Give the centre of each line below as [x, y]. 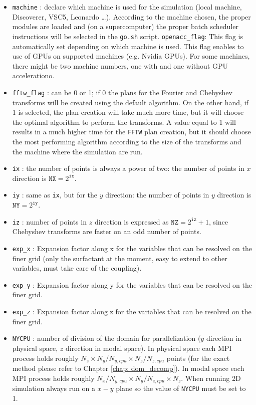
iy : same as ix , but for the [55, 195]
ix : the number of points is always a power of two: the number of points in [128, 168]
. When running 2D [211, 378]
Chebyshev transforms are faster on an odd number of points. [107, 231]
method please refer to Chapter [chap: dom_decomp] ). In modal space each [128, 368]
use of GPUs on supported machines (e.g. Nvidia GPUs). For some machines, [131, 56]
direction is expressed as [132, 221]
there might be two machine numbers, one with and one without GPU [120, 65]
